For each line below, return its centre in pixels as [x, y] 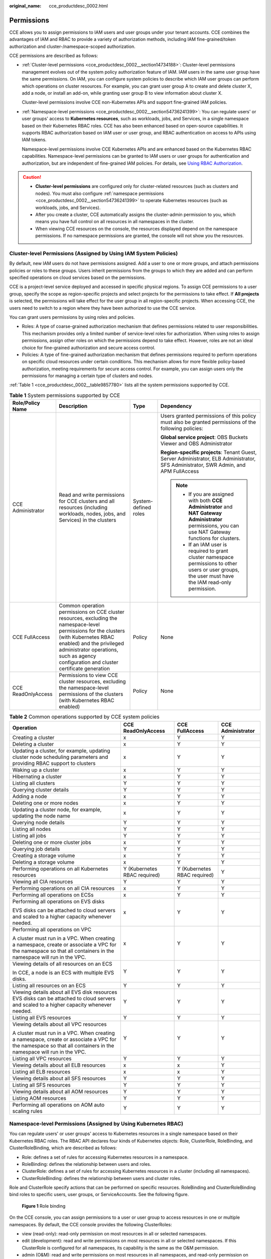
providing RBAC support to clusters [54, 763]
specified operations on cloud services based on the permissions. [78, 277]
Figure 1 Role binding [44, 1206]
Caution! [32, 177]
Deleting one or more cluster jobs [52, 842]
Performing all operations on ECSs [53, 895]
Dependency [176, 406]
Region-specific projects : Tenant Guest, [209, 452]
